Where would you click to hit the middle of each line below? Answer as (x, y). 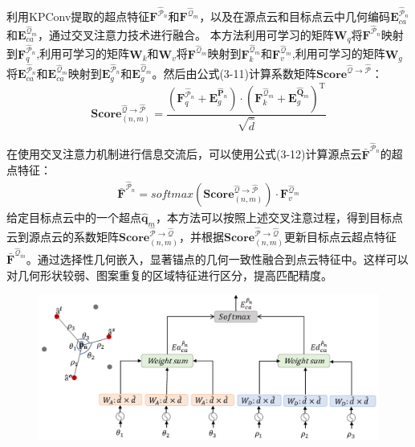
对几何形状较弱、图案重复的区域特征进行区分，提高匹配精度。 (169, 275)
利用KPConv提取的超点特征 (78, 16)
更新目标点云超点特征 (340, 237)
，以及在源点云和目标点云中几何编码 (295, 16)
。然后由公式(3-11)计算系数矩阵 (234, 74)
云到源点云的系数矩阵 (63, 237)
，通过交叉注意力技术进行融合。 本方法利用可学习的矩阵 (186, 34)
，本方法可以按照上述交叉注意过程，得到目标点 (279, 217)
